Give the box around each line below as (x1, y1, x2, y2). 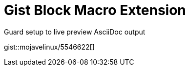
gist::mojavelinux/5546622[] (4, 42, 95, 51)
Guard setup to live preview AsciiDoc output (4, 27, 146, 36)
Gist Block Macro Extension (4, 2, 186, 18)
